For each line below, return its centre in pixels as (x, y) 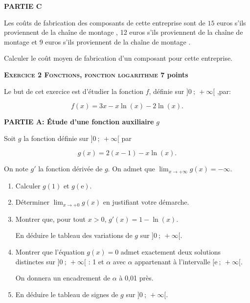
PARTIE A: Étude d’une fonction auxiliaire (79, 122)
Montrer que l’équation (50, 252)
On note (16, 169)
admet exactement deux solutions (171, 252)
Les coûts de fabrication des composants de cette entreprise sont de (105, 22)
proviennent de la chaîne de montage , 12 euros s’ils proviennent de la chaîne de (124, 32)
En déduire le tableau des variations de (74, 235)
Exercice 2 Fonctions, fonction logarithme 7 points (96, 74)
